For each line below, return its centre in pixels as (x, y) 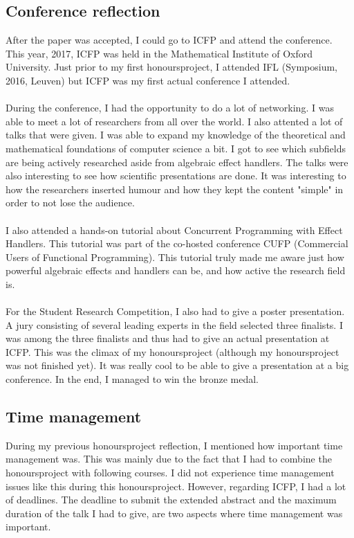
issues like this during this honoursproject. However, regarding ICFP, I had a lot (176, 486)
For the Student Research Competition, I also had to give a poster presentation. (175, 311)
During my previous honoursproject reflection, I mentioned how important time (174, 445)
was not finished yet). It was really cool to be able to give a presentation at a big (177, 365)
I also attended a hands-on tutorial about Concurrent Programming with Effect (174, 230)
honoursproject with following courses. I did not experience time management (170, 473)
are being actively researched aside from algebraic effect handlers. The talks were (177, 162)
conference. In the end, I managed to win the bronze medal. (132, 379)
